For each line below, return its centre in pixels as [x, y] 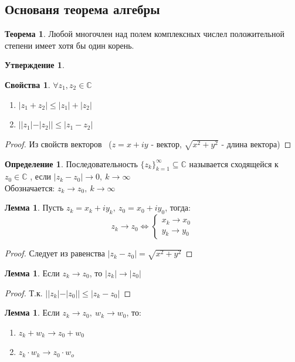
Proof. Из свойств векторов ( [58, 143]
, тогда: [178, 207]
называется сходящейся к [234, 163]
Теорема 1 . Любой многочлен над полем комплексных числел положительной [145, 34]
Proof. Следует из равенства [55, 253]
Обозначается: [30, 187]
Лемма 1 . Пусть [34, 207]
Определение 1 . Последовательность [71, 163]
